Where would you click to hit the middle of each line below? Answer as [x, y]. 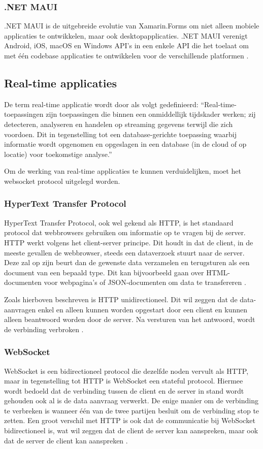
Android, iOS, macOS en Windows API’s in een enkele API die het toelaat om [127, 45]
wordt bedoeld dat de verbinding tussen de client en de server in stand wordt [124, 390]
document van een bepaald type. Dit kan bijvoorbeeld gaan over [104, 272]
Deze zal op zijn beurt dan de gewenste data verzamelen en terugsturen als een [127, 262]
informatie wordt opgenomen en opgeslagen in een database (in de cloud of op [125, 144]
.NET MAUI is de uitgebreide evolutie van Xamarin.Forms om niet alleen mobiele [132, 26]
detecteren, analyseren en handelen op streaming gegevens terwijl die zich [119, 124]
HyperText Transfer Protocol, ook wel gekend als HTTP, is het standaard [119, 222]
